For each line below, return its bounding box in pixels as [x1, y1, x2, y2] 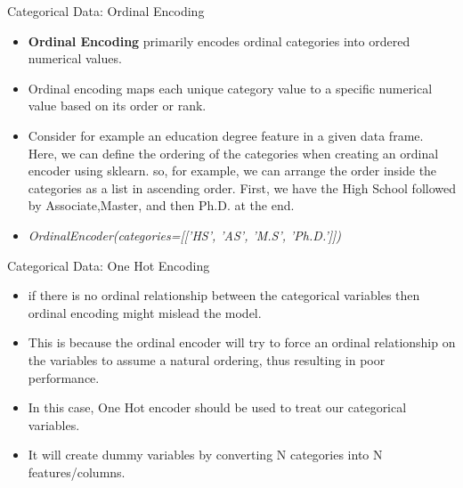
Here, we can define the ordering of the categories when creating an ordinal [28, 143, 439, 162]
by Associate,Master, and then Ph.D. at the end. [28, 196, 295, 215]
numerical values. [28, 49, 122, 68]
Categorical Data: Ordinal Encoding [7, 2, 205, 20]
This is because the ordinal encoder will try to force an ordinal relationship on [28, 333, 456, 352]
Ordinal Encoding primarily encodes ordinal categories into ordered [28, 31, 410, 50]
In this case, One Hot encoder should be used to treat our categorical [28, 398, 407, 417]
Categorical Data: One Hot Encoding [7, 256, 210, 274]
